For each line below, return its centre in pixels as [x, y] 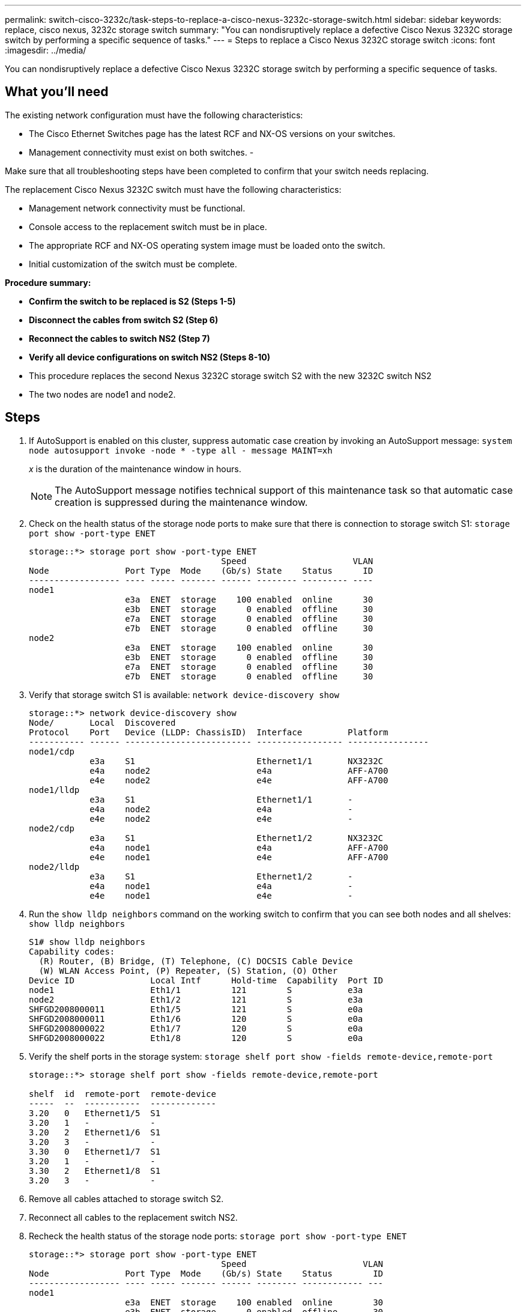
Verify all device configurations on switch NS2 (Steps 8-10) [150, 357]
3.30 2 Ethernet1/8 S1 [95, 1171]
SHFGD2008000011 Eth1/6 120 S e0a [196, 1019]
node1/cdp [52, 751]
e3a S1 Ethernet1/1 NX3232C [237, 761]
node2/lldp [54, 867]
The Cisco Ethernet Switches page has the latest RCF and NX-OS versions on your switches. [212, 133]
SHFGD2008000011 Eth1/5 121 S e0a [196, 1009]
